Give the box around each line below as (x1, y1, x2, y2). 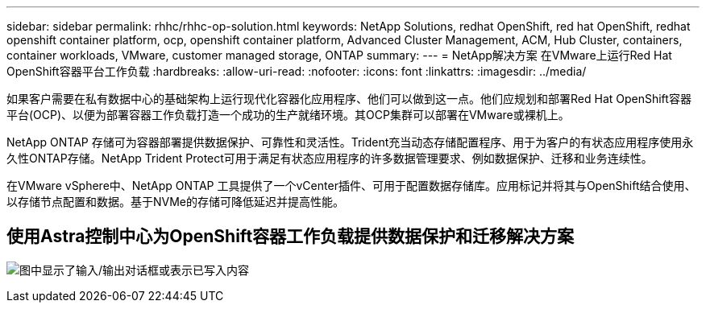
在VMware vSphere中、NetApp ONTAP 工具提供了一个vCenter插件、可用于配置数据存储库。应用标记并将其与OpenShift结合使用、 (6, 179, 696, 192)
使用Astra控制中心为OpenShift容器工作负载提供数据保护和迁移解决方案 (6, 226, 575, 247)
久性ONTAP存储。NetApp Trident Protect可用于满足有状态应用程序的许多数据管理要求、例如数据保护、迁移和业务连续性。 (6, 151, 653, 165)
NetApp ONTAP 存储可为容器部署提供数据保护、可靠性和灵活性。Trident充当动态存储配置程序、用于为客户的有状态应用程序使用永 (6, 135, 694, 149)
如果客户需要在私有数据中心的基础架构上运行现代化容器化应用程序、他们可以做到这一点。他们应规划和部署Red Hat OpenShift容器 (6, 92, 691, 105)
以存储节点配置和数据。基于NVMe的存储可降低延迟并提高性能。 (6, 195, 345, 208)
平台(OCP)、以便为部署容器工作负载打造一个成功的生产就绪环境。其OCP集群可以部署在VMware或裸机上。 (6, 108, 570, 122)
